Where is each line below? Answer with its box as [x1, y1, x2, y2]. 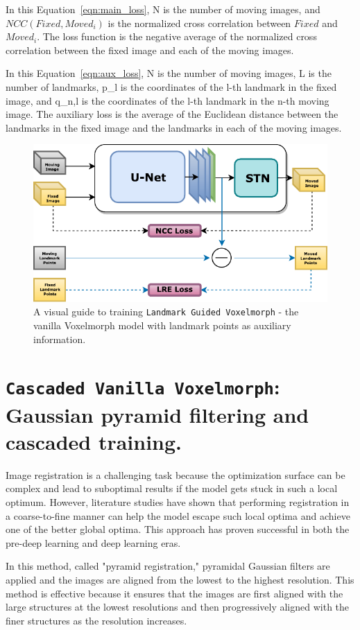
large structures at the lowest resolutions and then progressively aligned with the [6, 600, 350, 614]
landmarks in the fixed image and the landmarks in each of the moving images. [6, 120, 342, 134]
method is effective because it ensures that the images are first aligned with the [6, 586, 343, 600]
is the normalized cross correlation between [108, 15, 291, 30]
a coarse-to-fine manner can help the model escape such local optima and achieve [6, 508, 350, 523]
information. [33, 331, 86, 346]
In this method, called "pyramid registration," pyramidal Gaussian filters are [6, 559, 330, 573]
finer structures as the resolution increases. [6, 613, 187, 627]
